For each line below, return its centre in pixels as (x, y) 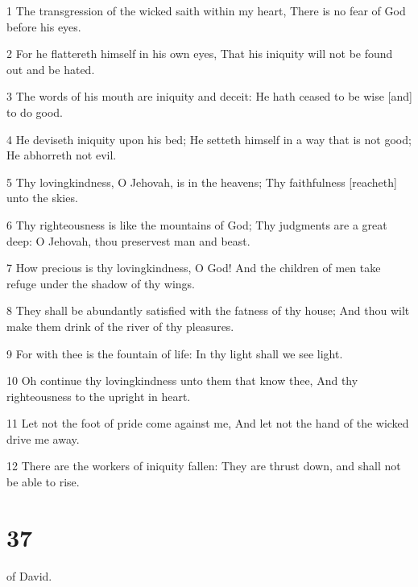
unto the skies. (42, 198)
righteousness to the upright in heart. (99, 396)
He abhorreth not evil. (62, 155)
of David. (29, 575)
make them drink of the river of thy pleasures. (120, 326)
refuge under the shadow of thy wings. (101, 283)
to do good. (35, 112)
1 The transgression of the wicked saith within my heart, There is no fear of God (206, 10)
